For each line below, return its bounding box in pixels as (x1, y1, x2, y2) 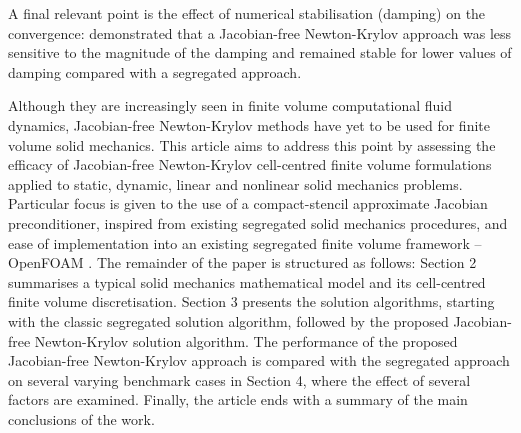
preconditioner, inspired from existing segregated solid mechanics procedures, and (8, 212, 508, 233)
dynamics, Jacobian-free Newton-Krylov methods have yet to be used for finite (8, 114, 490, 135)
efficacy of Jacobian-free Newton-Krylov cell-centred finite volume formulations (8, 154, 492, 175)
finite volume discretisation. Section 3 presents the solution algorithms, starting (8, 291, 495, 312)
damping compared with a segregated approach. (8, 61, 302, 82)
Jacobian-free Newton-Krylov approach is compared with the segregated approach (8, 350, 510, 371)
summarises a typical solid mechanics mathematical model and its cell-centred (8, 271, 486, 292)
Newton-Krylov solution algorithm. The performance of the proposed (34, 330, 458, 351)
